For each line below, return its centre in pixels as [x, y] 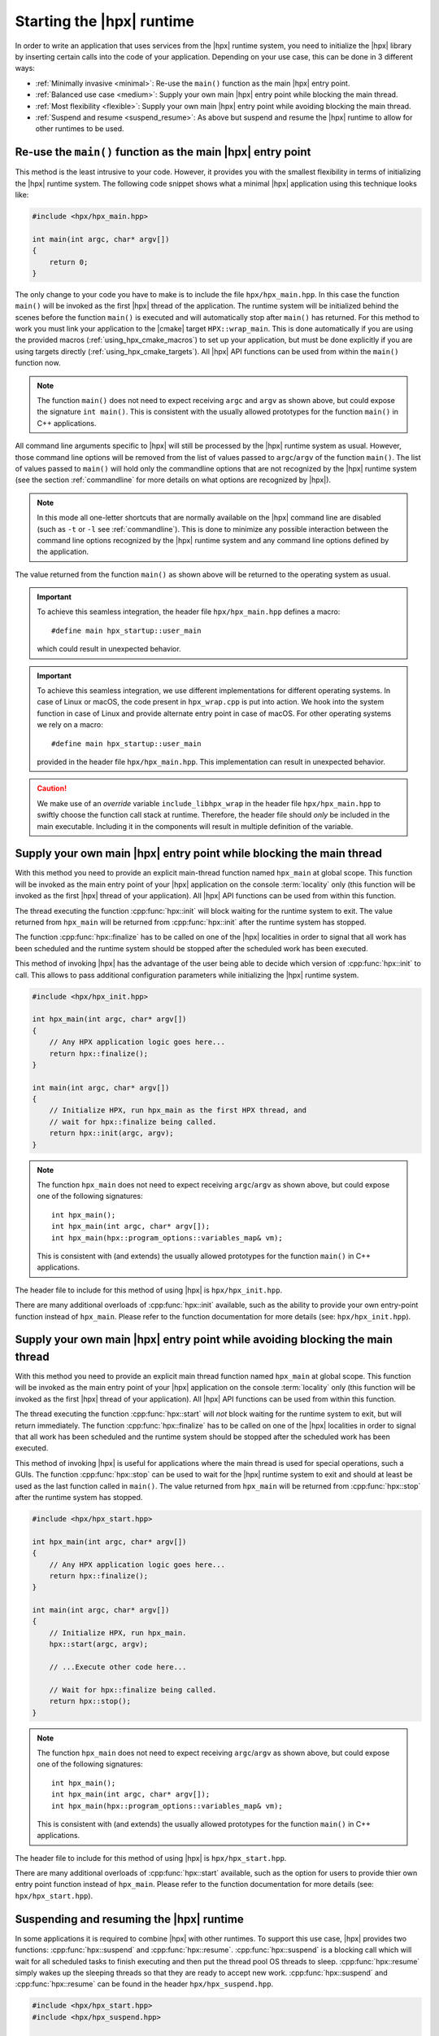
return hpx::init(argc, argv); [111, 1133]
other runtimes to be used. [80, 129]
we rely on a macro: [70, 725]
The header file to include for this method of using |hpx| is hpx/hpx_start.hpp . [151, 1858]
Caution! [52, 788]
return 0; [69, 262]
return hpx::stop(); [90, 1701]
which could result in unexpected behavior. [109, 649]
